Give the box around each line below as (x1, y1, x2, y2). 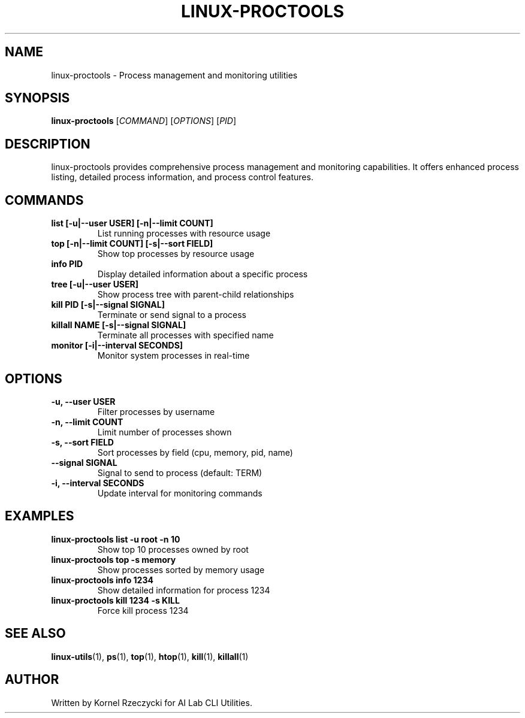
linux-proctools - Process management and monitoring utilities (51, 69, 298, 80)
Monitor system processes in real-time (97, 350, 250, 361)
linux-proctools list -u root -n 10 (51, 534, 180, 544)
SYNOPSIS (5, 90, 70, 106)
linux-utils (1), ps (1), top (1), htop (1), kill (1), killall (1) (51, 651, 249, 662)
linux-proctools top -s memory (51, 554, 176, 565)
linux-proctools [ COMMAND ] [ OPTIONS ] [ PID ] (51, 116, 237, 126)
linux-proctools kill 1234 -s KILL (51, 595, 180, 605)
